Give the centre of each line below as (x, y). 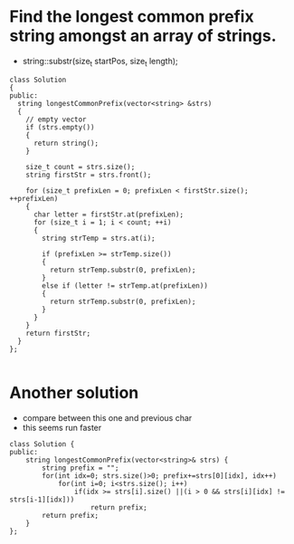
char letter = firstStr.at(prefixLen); (108, 215)
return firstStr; (58, 333)
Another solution (74, 392)
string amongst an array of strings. (143, 36)
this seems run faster (62, 427)
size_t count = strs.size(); (81, 167)
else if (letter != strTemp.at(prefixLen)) (125, 286)
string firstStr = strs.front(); (89, 175)
